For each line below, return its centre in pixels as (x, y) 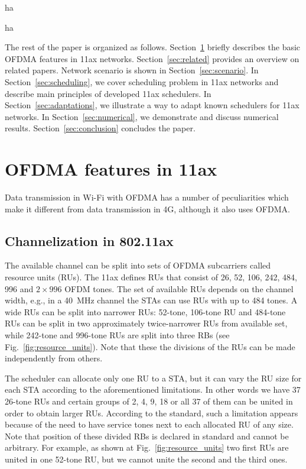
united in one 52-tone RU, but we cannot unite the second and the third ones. (146, 459)
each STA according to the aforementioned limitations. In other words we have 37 (153, 389)
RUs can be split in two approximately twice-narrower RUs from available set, (146, 323)
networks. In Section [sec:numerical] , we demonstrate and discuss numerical (142, 116)
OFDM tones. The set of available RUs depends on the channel (179, 288)
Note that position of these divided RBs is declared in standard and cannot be (147, 436)
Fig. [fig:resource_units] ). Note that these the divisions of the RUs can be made (150, 346)
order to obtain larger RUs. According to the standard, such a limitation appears (152, 413)
